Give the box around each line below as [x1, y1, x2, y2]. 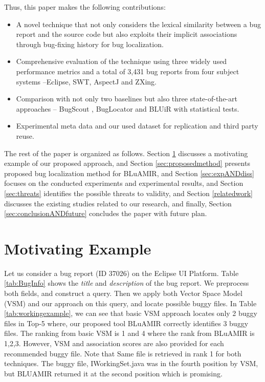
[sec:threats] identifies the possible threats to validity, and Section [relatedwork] [4, 187, 253, 198]
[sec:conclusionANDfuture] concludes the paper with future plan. [4, 208, 207, 219]
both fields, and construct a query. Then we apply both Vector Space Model [4, 288, 242, 298]
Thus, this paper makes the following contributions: [4, 2, 166, 12]
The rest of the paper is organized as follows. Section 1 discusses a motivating [4, 147, 248, 158]
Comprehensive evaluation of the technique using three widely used [16, 56, 227, 67]
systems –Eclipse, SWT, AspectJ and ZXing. [16, 76, 157, 87]
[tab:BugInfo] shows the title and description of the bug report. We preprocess [4, 278, 249, 288]
